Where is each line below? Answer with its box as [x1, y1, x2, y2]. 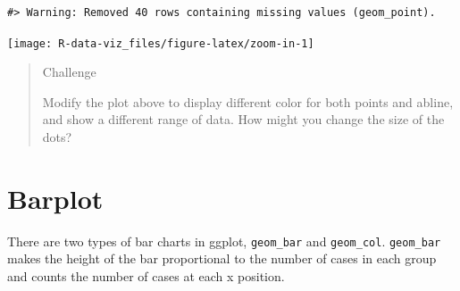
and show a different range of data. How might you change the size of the [42, 110, 445, 129]
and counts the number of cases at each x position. [7, 267, 285, 285]
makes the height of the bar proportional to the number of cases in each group [7, 249, 437, 268]
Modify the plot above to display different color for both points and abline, [42, 92, 454, 111]
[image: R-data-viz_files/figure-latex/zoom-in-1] [7, 37, 314, 50]
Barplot [7, 179, 104, 216]
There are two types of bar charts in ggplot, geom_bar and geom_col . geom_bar [7, 231, 441, 250]
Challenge [42, 62, 96, 81]
